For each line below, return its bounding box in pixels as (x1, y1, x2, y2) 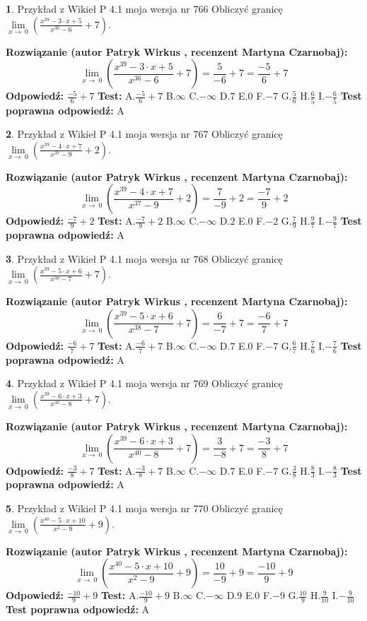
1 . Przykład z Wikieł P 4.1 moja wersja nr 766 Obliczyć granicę (6, 1, 283, 16)
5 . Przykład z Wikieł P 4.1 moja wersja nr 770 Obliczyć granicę (6, 500, 283, 515)
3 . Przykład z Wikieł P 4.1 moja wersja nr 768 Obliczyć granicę (6, 251, 283, 266)
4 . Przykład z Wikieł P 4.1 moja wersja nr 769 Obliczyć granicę (6, 376, 283, 391)
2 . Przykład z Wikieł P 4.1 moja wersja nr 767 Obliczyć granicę (6, 126, 283, 141)
